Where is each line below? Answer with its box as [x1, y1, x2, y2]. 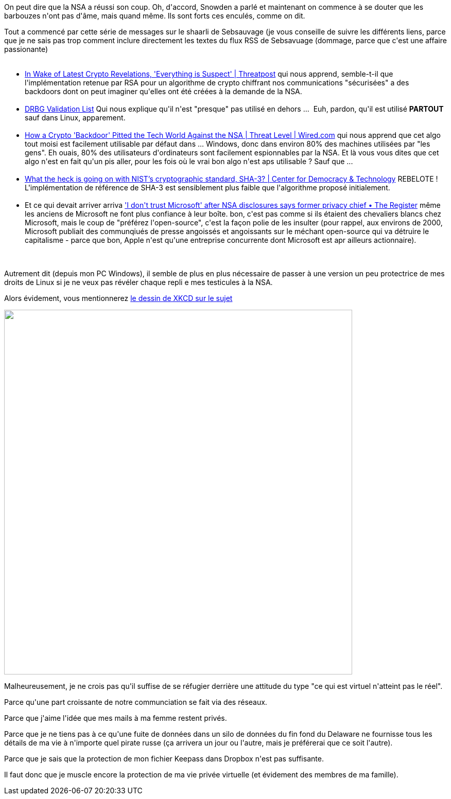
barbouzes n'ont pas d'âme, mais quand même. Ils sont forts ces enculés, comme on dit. [4, 11, 305, 20]
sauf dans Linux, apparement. [25, 113, 126, 122]
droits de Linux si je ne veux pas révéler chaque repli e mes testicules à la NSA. [4, 278, 273, 287]
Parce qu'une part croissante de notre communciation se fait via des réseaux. [4, 698, 267, 706]
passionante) [4, 45, 48, 54]
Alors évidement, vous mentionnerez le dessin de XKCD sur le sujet [4, 294, 233, 303]
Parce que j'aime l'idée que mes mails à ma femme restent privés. [4, 714, 227, 722]
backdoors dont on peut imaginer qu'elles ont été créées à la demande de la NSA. [25, 87, 302, 96]
